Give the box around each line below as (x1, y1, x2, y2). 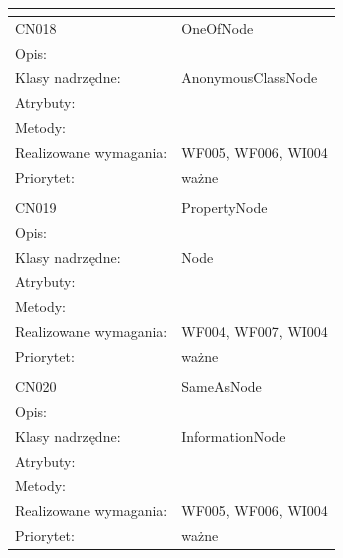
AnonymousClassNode (181, 67, 318, 88)
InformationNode (181, 425, 286, 446)
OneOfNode (181, 17, 254, 38)
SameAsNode (181, 376, 262, 397)
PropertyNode (181, 196, 268, 217)
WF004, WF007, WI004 (181, 321, 328, 342)
